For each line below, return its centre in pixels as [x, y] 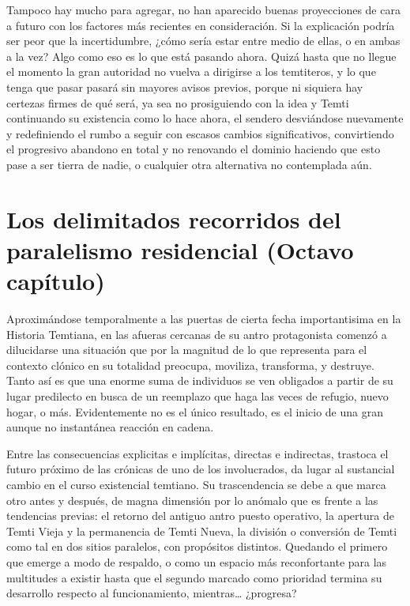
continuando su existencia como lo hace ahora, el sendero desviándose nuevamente [205, 118]
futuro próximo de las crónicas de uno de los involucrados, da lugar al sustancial [201, 469]
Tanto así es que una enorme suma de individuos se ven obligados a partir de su [200, 380]
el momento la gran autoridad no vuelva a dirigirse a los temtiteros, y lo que [191, 72]
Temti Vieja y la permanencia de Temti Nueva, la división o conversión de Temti [202, 531]
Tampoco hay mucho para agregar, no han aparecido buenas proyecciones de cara [203, 9]
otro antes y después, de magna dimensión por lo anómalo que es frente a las [192, 500]
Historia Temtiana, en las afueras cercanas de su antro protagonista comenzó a [197, 334]
